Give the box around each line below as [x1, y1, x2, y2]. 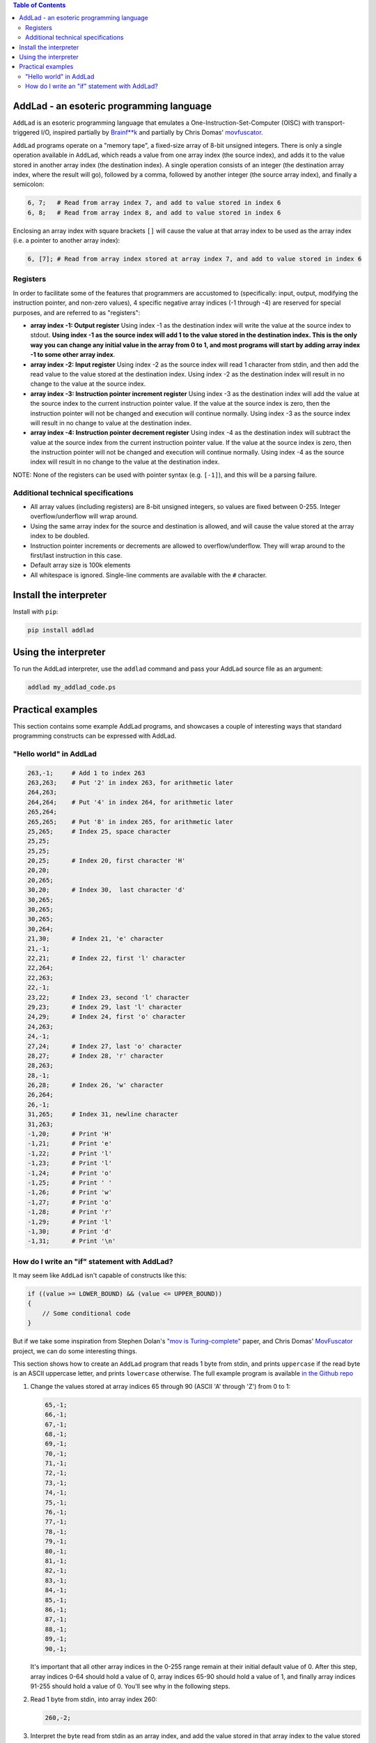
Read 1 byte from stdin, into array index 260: [30, 1695, 158, 1703]
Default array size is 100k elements [30, 561, 131, 570]
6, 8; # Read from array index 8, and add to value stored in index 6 [27, 208, 281, 216]
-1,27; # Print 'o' [27, 1198, 113, 1206]
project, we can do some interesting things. [13, 1346, 137, 1355]
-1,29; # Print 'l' [27, 1217, 113, 1226]
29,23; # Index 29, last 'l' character [27, 1003, 182, 1011]
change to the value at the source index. [30, 380, 146, 388]
